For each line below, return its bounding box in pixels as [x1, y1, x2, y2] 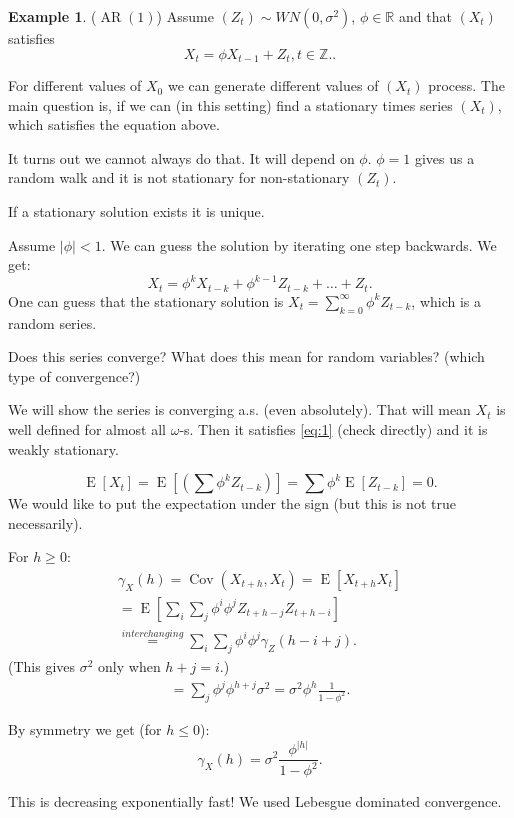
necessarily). [8, 512, 83, 533]
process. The [428, 75, 505, 96]
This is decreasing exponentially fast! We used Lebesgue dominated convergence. [8, 791, 502, 812]
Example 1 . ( [8, 6, 97, 26]
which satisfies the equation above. [8, 114, 220, 135]
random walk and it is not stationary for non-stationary [8, 167, 350, 188]
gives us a [414, 147, 475, 168]
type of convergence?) [8, 365, 141, 386]
